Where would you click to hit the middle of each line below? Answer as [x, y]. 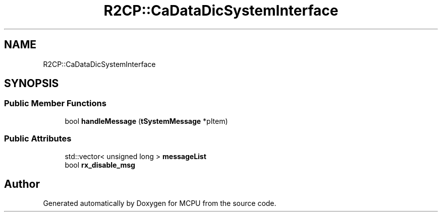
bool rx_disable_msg [100, 165]
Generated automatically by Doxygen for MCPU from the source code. [160, 203]
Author [22, 184]
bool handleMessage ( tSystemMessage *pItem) [146, 121]
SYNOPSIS [32, 84]
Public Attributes [38, 139]
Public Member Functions [55, 103]
